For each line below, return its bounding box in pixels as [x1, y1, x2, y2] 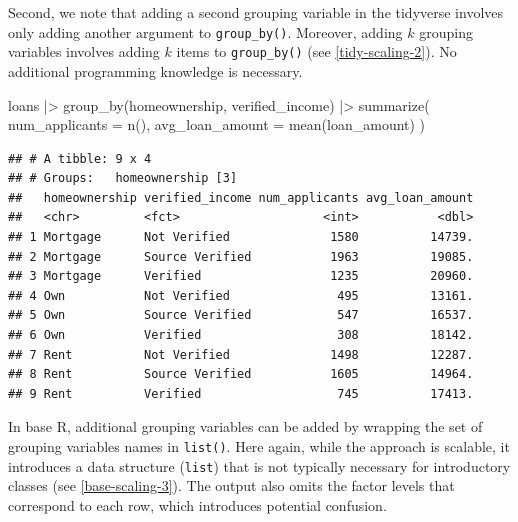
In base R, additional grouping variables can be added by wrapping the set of [8, 416, 483, 437]
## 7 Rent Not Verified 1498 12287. [8, 347, 474, 362]
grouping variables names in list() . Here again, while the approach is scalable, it [8, 436, 510, 456]
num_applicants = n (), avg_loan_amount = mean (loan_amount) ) [8, 114, 426, 135]
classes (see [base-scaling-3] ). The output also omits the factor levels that [8, 475, 455, 496]
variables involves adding [8, 41, 160, 62]
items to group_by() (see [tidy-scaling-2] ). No [176, 41, 457, 62]
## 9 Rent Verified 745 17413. [8, 386, 474, 401]
